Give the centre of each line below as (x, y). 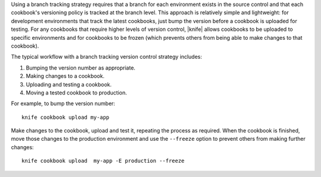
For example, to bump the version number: (63, 103)
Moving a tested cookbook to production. (76, 93)
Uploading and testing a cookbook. (69, 84)
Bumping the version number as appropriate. (81, 68)
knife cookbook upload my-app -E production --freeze (103, 161)
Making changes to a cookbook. (65, 76)
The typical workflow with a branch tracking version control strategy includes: (106, 57)
